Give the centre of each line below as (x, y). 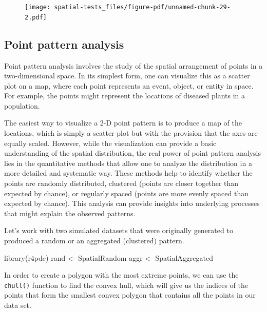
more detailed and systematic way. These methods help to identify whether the (128, 173)
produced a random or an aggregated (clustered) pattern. (94, 241)
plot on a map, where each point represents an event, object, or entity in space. (129, 85)
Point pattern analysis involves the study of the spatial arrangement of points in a (133, 65)
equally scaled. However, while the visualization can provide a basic (110, 143)
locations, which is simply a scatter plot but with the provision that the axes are (131, 133)
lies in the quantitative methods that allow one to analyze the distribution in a (128, 163)
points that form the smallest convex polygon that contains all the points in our (130, 295)
